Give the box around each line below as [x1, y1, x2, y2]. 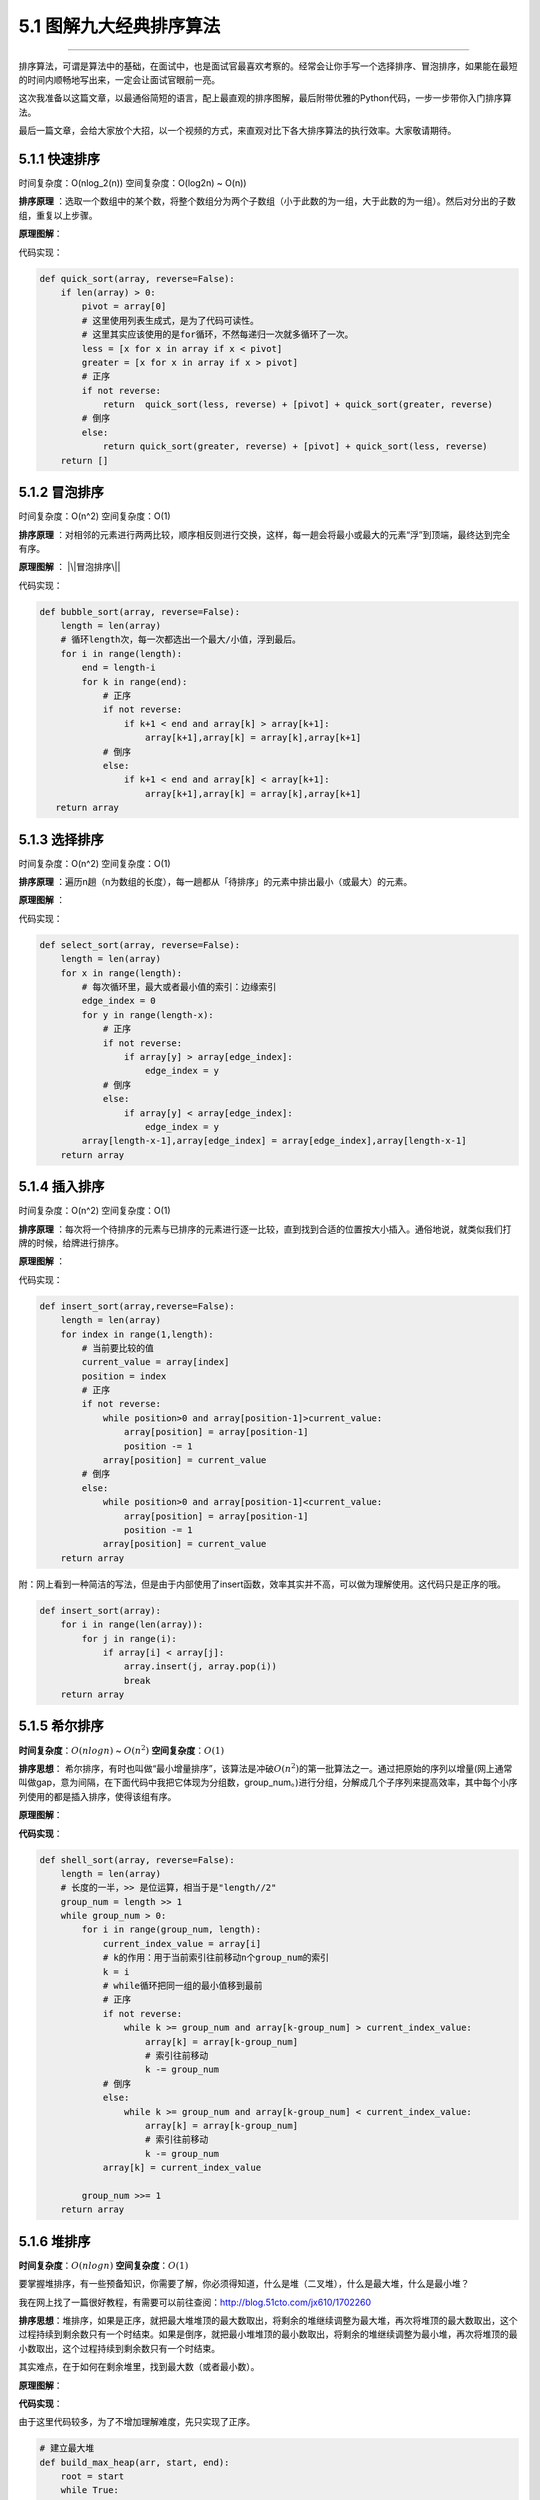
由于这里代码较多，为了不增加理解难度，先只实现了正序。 [18, 2416, 255, 2428]
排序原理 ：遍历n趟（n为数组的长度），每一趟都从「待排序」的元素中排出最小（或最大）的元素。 [18, 876, 413, 888]
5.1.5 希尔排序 [18, 1718, 104, 1735]
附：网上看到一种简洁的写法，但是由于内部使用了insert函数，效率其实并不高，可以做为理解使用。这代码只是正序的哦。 [18, 1578, 507, 1590]
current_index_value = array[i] [102, 1938, 262, 1949]
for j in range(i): [81, 1633, 177, 1644]
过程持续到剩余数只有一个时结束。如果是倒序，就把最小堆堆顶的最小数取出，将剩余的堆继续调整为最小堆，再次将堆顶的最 [18, 2328, 518, 2340]
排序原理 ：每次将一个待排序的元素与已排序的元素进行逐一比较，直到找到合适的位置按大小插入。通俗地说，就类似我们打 [18, 1223, 512, 1235]
